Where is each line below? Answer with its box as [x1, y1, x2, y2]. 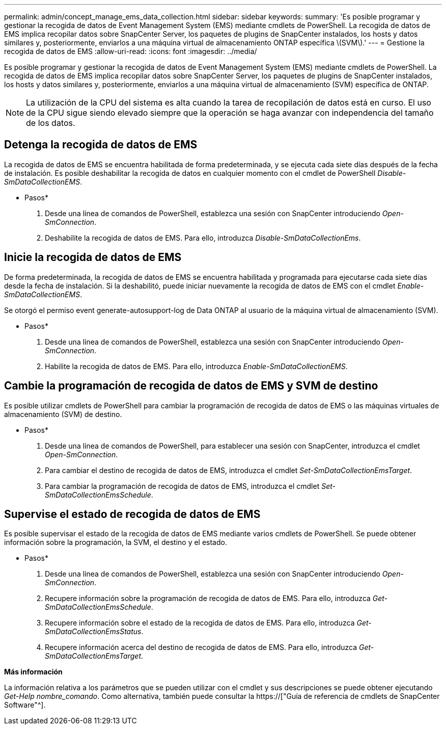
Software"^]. [4, 700, 46, 710]
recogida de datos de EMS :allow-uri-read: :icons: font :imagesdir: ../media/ [4, 47, 257, 56]
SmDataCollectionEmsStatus [45, 627, 142, 636]
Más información [4, 667, 63, 676]
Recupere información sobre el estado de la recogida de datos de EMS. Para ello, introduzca [45, 618, 355, 628]
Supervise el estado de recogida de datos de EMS [4, 507, 261, 520]
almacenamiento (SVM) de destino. [4, 409, 122, 419]
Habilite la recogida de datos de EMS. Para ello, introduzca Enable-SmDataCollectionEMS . [45, 361, 348, 371]
